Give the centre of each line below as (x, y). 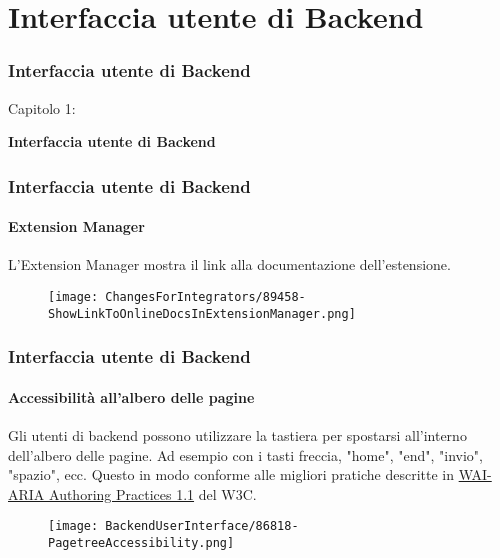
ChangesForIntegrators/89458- (205, 297)
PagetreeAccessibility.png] (141, 543)
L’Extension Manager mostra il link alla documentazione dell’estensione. (229, 264)
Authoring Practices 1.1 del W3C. (153, 493)
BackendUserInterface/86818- (202, 526)
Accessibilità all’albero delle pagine (131, 396)
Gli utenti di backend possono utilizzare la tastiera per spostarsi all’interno (237, 434)
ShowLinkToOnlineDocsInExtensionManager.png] (202, 313)
